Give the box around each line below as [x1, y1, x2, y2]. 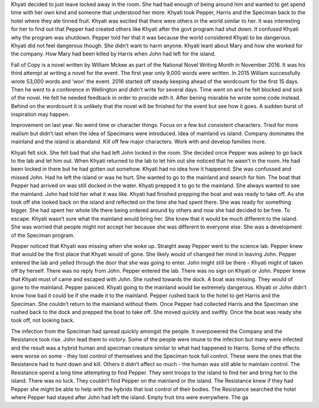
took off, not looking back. [11, 316, 75, 324]
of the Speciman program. [11, 231, 75, 239]
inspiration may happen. [11, 111, 70, 118]
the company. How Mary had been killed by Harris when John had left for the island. [11, 50, 216, 57]
